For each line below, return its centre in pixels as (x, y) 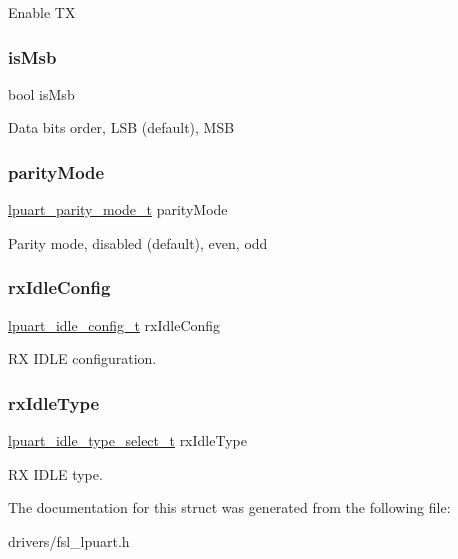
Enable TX (42, 12)
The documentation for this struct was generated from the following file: (229, 507)
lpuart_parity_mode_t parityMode (118, 209)
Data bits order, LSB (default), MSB (121, 127)
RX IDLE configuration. (82, 358)
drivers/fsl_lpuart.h (69, 540)
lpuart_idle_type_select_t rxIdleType (127, 440)
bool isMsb (41, 93)
